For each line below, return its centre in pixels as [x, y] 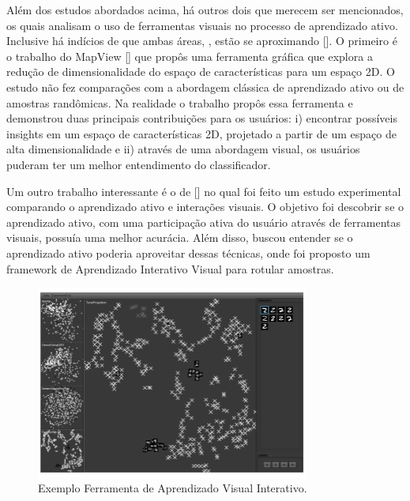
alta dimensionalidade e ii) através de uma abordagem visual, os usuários [183, 149]
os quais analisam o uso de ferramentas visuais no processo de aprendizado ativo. [202, 25]
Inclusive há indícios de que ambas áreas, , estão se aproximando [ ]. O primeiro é [202, 41]
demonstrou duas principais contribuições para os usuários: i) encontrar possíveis [202, 118]
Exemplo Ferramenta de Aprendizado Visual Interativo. [173, 488]
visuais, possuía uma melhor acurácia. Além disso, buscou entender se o [180, 237]
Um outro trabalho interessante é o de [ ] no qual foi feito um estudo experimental [204, 191]
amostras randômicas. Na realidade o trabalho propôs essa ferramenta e [180, 102]
